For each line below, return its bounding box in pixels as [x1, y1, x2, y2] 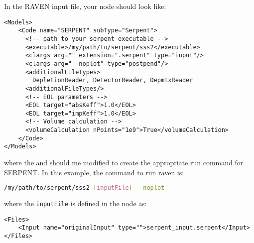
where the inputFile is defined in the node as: [4, 198, 147, 209]
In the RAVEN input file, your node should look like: [4, 1, 166, 11]
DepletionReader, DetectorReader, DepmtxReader [32, 77, 193, 84]
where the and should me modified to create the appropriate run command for [4, 157, 244, 168]
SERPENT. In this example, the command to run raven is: [4, 167, 184, 177]
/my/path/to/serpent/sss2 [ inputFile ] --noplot [4, 184, 165, 192]
